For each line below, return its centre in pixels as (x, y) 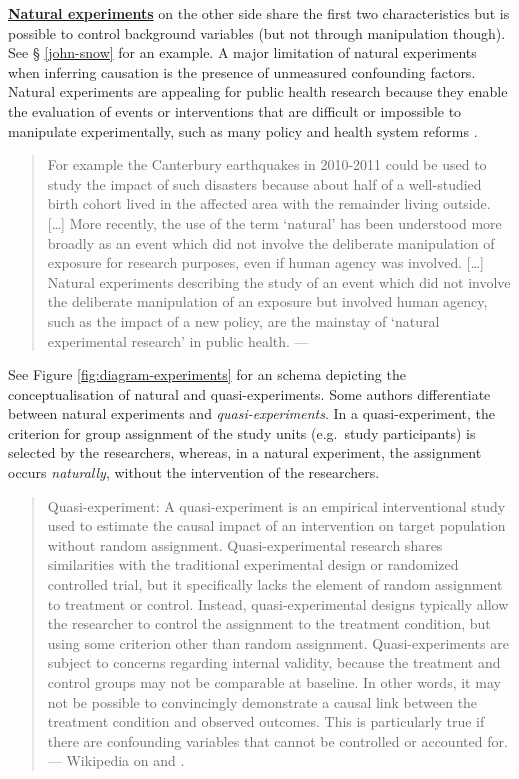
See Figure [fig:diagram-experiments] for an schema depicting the (207, 374)
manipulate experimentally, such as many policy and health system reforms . (243, 130)
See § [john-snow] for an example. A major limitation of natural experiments (242, 52)
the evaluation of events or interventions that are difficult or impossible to (235, 110)
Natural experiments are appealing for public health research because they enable (258, 91)
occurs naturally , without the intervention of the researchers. (194, 472)
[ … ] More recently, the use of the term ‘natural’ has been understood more (274, 222)
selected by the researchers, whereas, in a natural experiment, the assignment (245, 452)
